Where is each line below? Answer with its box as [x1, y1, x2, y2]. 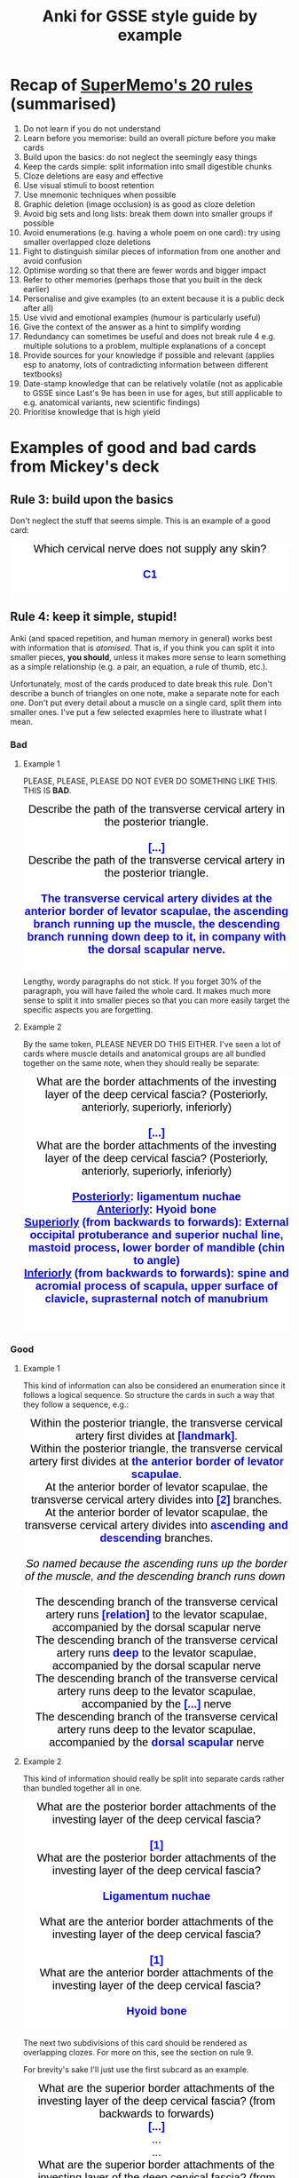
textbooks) [22, 369, 63, 379]
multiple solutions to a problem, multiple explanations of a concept [22, 340, 267, 351]
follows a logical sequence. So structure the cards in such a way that [22, 1390, 275, 1401]
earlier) [22, 283, 50, 294]
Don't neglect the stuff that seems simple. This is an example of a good [10, 515, 271, 526]
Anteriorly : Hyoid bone [97, 1203, 216, 1216]
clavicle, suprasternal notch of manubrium [44, 1292, 269, 1306]
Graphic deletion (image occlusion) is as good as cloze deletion [22, 198, 256, 210]
